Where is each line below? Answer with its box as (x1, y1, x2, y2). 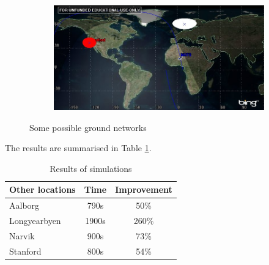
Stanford (9, 244, 42, 257)
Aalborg (9, 199, 40, 212)
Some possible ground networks (29, 121, 147, 133)
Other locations (9, 183, 76, 196)
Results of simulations (50, 162, 132, 174)
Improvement (115, 183, 172, 196)
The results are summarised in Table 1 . (5, 141, 152, 154)
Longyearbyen (9, 214, 61, 227)
